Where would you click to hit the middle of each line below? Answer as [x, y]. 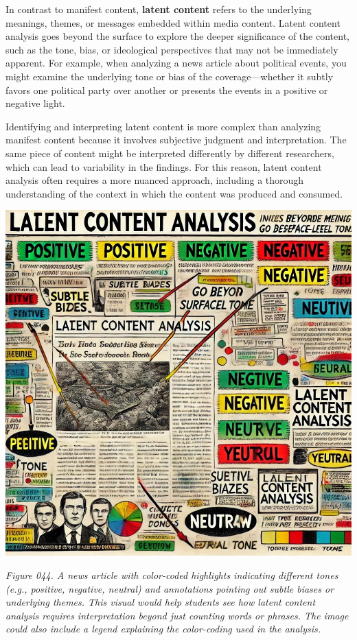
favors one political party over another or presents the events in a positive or [167, 90]
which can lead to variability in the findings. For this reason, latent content [164, 166]
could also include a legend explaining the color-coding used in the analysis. [163, 629]
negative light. [35, 103]
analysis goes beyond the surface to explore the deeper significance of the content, [177, 36]
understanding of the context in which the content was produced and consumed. [174, 193]
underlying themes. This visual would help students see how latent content [161, 602]
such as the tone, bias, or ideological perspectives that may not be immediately [172, 49]
